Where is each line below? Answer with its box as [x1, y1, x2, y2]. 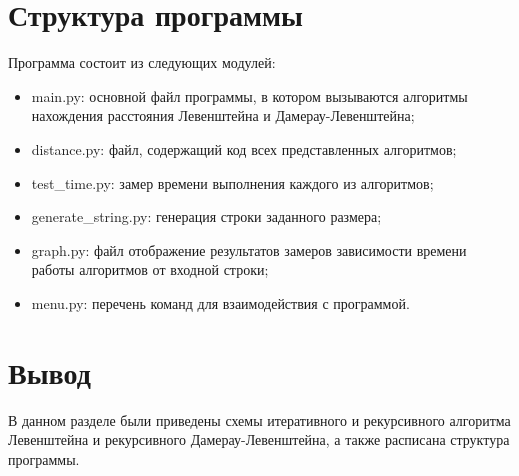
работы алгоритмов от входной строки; [31, 259, 269, 280]
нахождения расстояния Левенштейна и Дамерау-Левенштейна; [31, 105, 415, 126]
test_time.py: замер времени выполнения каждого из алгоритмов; [31, 172, 434, 193]
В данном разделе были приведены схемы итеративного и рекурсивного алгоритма [8, 409, 511, 430]
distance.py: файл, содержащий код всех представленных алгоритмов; [31, 138, 457, 159]
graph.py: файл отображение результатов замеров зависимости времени [31, 239, 467, 260]
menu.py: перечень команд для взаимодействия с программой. [31, 292, 410, 313]
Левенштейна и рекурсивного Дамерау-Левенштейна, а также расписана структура [8, 429, 510, 450]
